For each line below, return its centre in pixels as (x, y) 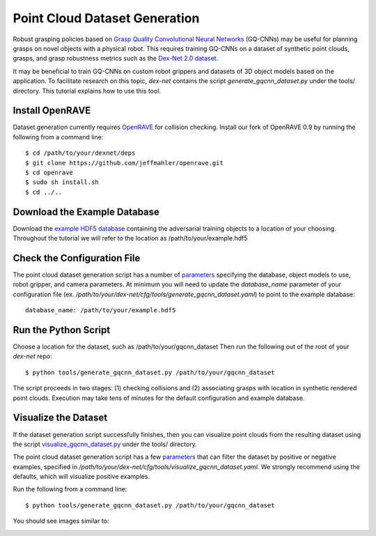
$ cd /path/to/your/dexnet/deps (80, 153)
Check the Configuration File (77, 258)
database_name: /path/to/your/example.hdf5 (101, 311)
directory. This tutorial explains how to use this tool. (87, 91)
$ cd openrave (49, 172)
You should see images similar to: (61, 521)
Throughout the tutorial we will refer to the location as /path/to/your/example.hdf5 (130, 238)
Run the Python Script (62, 330)
